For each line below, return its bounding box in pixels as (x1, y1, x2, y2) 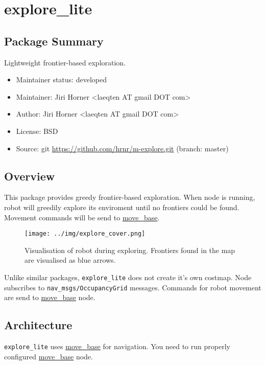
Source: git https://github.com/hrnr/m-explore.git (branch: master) (16, 143, 229, 153)
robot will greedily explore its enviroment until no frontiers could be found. (4, 201, 239, 212)
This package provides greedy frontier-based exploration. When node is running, (4, 192, 255, 202)
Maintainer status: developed (16, 74, 107, 85)
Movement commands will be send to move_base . (4, 212, 160, 222)
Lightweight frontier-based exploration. (4, 57, 126, 67)
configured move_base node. (4, 351, 93, 361)
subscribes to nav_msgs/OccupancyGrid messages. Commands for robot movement (4, 282, 261, 292)
